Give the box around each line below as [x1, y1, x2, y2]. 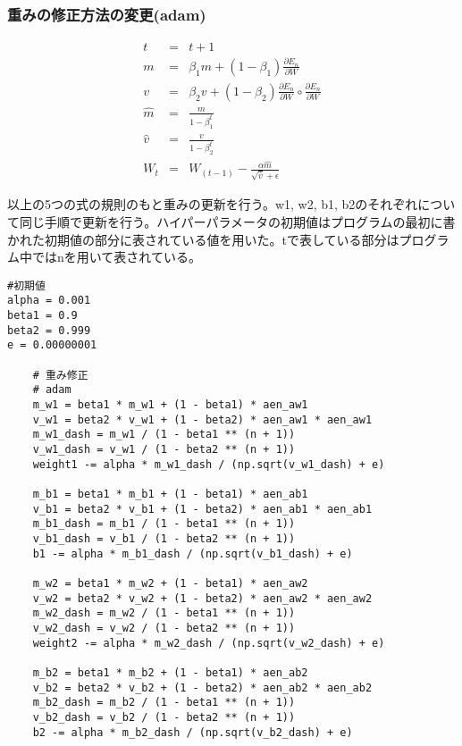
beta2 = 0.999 [7, 323, 91, 337]
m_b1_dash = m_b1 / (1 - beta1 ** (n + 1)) [32, 517, 296, 531]
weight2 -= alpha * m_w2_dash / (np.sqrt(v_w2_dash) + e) [32, 636, 385, 650]
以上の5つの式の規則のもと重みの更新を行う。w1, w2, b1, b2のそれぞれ [7, 195, 418, 214]
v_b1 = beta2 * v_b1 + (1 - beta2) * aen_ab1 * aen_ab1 [32, 502, 373, 515]
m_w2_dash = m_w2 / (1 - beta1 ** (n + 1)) [32, 607, 296, 620]
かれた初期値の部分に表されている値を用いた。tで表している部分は [7, 230, 399, 248]
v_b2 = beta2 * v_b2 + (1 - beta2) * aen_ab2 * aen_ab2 [32, 681, 373, 694]
